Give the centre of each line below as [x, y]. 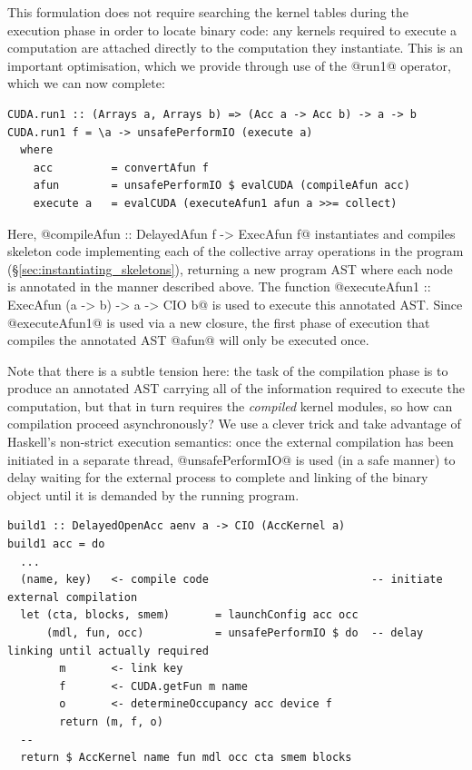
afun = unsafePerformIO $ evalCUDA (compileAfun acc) [221, 186]
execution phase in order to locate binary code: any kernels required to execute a [232, 30]
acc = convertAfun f [121, 168]
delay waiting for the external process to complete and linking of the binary [218, 477]
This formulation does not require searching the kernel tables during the [208, 12]
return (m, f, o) [111, 721]
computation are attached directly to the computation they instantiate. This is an [235, 48]
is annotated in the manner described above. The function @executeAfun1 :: [219, 286]
